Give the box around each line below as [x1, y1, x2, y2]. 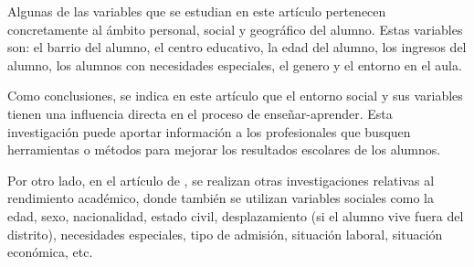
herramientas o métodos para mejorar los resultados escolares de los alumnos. [7, 140, 441, 159]
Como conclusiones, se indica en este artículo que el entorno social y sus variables [7, 86, 463, 105]
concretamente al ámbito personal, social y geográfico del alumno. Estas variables [7, 19, 463, 38]
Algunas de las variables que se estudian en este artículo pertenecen [7, 2, 386, 20]
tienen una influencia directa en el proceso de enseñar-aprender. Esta [7, 103, 393, 123]
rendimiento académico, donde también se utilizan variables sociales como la [7, 188, 435, 208]
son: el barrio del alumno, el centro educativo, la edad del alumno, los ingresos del [7, 37, 467, 57]
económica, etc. [7, 242, 93, 262]
